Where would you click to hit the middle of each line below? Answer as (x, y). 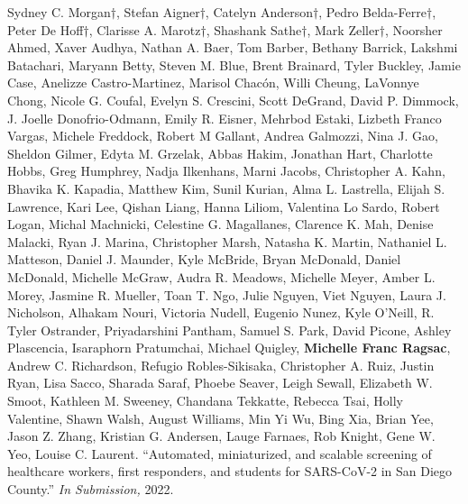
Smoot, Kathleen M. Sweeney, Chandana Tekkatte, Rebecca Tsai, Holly (205, 401)
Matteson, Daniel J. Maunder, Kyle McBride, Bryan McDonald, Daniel (204, 259)
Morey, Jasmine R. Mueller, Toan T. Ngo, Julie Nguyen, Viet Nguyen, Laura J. (227, 294)
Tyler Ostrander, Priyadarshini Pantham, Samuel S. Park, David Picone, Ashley (229, 330)
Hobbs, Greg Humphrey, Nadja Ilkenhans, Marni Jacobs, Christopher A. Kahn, (226, 171)
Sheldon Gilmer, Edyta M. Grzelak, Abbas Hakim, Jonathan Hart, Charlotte (220, 153)
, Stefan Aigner (158, 12)
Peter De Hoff (46, 29)
